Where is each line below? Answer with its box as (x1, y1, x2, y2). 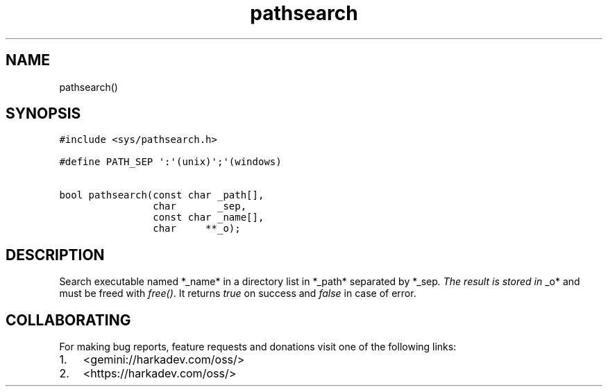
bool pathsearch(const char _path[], (59, 189, 264, 201)
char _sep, (153, 201, 247, 212)
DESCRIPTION (6, 246, 105, 264)
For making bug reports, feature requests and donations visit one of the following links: (59, 341, 457, 353)
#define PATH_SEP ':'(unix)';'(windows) (59, 156, 282, 168)
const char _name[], (153, 212, 264, 223)
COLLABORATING (6, 311, 131, 329)
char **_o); (153, 223, 241, 235)
